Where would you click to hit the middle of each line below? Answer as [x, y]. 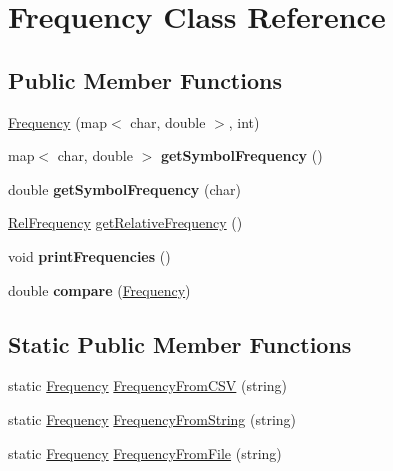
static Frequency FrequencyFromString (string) [152, 418]
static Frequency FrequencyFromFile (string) [145, 452]
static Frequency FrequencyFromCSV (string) [148, 385]
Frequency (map [58, 121]
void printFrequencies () [89, 255]
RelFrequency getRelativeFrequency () [125, 222]
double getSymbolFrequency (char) [125, 188]
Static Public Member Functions [180, 343]
